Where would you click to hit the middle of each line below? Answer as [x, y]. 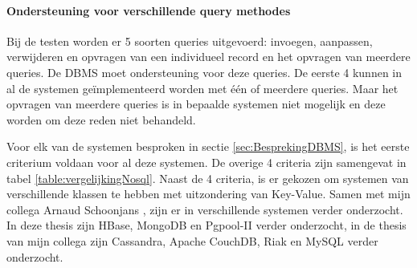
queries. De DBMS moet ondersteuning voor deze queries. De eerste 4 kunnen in [204, 72]
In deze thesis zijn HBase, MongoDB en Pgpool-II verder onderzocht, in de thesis [206, 225]
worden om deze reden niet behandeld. [101, 119]
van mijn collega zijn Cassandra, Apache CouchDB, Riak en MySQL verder [192, 240]
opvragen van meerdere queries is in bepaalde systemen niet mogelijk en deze [196, 104]
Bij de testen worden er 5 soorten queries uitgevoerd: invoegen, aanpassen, [190, 41]
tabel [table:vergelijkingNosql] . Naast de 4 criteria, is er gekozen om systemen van [208, 178]
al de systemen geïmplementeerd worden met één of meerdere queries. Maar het [202, 88]
